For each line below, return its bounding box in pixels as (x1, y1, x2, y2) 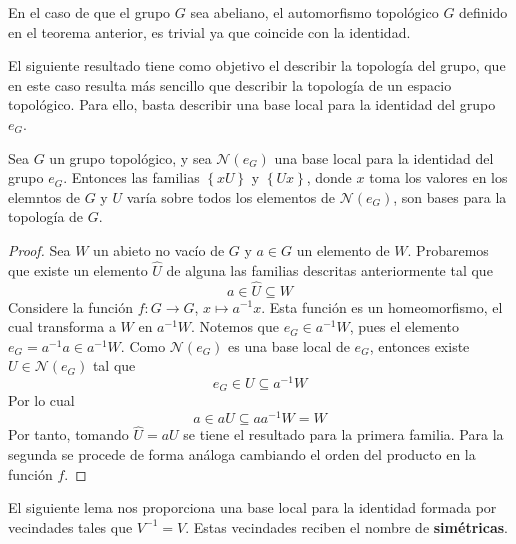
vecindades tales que (8, 516, 133, 537)
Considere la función (8, 296, 133, 317)
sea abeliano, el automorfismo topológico (190, 2, 439, 22)
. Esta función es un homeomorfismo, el (261, 296, 503, 317)
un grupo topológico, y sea (49, 147, 212, 168)
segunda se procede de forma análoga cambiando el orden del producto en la (8, 443, 476, 464)
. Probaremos (407, 239, 489, 260)
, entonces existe (369, 335, 470, 356)
